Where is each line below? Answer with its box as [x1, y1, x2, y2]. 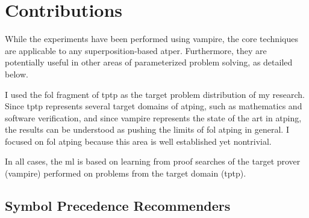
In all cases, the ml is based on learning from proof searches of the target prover [5, 155, 301, 168]
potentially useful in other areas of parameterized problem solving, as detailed [5, 56, 293, 68]
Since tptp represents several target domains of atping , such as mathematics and [5, 100, 302, 112]
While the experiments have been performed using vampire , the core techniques [5, 32, 298, 45]
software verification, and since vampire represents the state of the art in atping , [5, 111, 302, 124]
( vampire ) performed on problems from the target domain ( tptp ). [5, 167, 246, 180]
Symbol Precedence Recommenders [5, 196, 231, 215]
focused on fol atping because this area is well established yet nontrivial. [5, 135, 272, 147]
